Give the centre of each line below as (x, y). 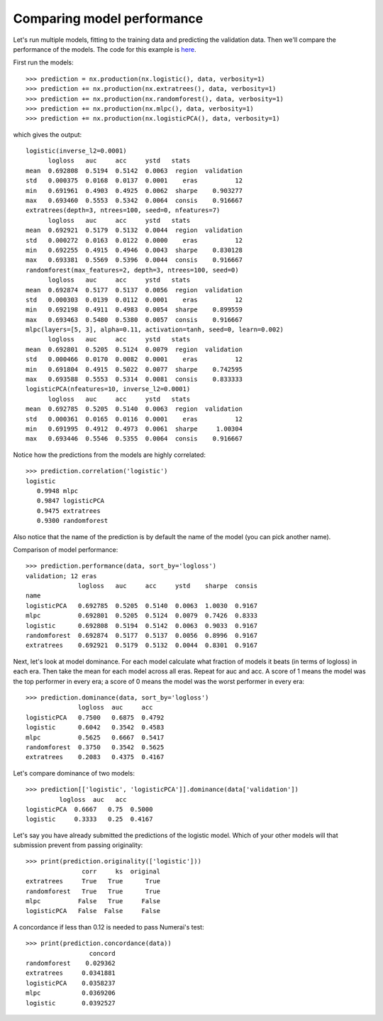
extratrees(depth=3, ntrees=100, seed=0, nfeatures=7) (123, 210)
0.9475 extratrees (68, 510)
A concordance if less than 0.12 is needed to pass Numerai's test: (109, 927)
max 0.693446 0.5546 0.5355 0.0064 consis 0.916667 (134, 439)
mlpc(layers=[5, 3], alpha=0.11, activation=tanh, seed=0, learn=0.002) (155, 330)
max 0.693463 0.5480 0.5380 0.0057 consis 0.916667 (134, 320)
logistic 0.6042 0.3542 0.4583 (95, 728)
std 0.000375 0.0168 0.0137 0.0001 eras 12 (134, 181)
